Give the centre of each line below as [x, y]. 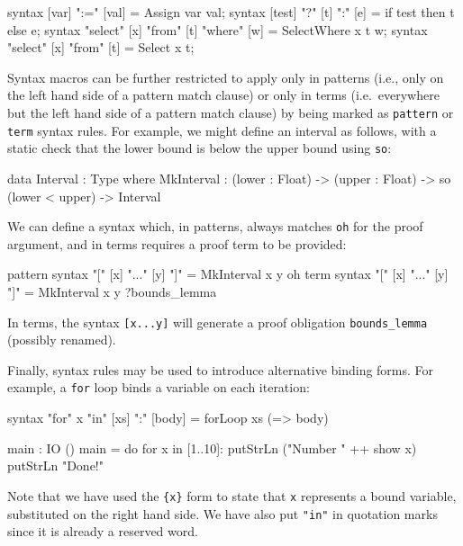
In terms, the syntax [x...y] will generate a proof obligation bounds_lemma [218, 322]
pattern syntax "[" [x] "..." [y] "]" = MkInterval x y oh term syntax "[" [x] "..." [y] [228, 274]
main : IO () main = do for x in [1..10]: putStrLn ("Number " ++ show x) [212, 448]
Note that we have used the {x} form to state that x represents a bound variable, [232, 495]
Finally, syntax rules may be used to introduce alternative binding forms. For [221, 369]
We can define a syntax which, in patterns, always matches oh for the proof [215, 226]
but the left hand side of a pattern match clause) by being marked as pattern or [231, 112]
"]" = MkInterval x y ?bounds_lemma [112, 291]
